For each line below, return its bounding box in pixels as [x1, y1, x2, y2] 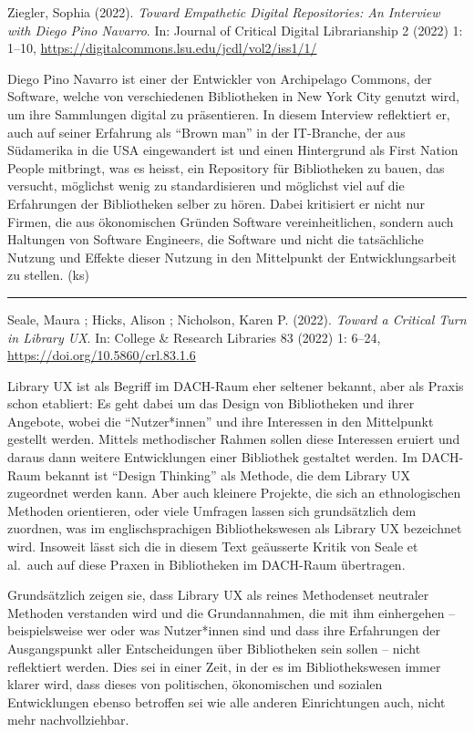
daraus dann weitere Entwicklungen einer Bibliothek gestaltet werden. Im [7, 448, 417, 467]
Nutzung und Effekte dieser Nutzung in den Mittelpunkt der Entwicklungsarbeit [7, 247, 457, 266]
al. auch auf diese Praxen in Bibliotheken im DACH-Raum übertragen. [7, 554, 406, 573]
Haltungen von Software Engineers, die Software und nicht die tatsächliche [7, 230, 424, 249]
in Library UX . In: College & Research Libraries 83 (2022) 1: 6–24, [7, 327, 381, 346]
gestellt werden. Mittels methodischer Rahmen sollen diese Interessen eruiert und [7, 429, 460, 448]
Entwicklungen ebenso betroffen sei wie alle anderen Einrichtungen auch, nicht [7, 692, 446, 711]
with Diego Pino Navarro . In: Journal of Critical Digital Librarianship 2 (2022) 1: [7, 20, 463, 39]
